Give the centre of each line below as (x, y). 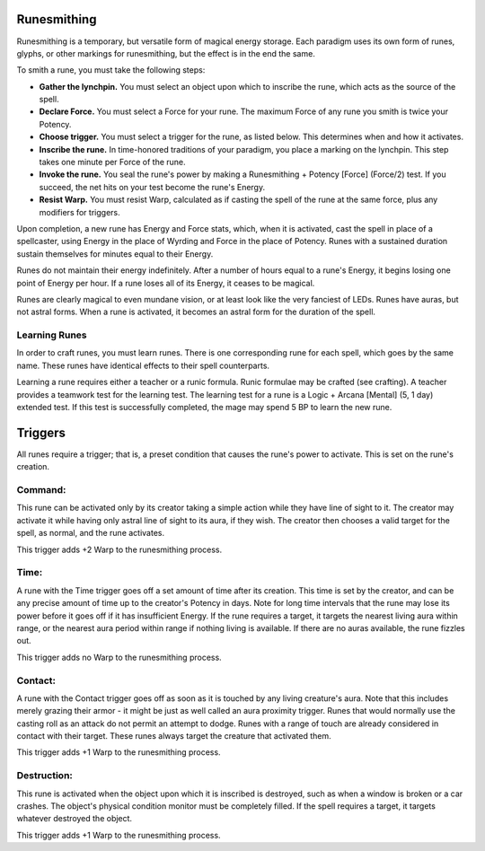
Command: (41, 490)
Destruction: (45, 776)
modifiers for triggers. (79, 212)
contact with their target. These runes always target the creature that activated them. (174, 736)
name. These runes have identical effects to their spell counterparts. (143, 365)
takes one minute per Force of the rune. (112, 162)
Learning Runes (52, 335)
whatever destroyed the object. (75, 819)
